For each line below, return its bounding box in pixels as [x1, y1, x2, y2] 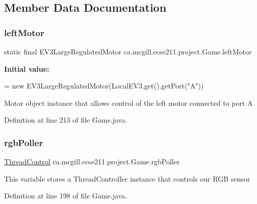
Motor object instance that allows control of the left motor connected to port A [4, 97, 253, 108]
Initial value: [4, 63, 49, 74]
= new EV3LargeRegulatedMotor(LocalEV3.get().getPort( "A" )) [4, 80, 204, 91]
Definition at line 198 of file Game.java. [4, 190, 127, 201]
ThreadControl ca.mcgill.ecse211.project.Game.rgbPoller [4, 156, 180, 167]
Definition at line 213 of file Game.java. [4, 114, 127, 125]
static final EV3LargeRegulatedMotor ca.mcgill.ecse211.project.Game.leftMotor [4, 46, 252, 56]
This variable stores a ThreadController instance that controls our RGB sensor [4, 173, 250, 184]
